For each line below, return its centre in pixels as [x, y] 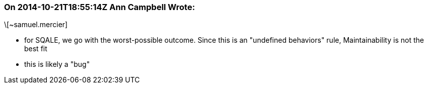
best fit [36, 49]
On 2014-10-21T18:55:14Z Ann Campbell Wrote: [100, 7]
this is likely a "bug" [57, 64]
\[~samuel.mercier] [36, 25]
